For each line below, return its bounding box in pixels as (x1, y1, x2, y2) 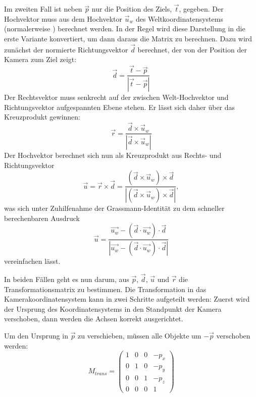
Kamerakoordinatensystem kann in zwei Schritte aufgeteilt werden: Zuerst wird (4, 294, 250, 304)
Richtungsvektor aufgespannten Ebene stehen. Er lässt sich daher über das (4, 101, 235, 112)
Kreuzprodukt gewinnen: (4, 111, 81, 122)
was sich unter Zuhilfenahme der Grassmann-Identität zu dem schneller (4, 203, 225, 213)
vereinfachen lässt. (4, 256, 61, 266)
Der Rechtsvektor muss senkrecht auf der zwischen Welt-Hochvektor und (4, 92, 229, 102)
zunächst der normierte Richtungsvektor (4, 44, 128, 54)
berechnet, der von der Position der (137, 44, 247, 54)
